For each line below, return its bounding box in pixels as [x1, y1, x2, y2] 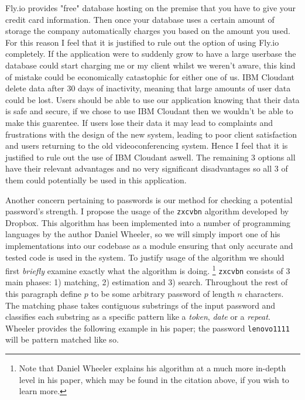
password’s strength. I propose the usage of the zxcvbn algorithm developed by [5, 205, 289, 217]
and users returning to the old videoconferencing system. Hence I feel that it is [5, 139, 288, 152]
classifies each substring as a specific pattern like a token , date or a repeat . [5, 310, 270, 323]
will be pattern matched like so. [5, 333, 119, 346]
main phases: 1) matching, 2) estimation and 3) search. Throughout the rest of [5, 276, 288, 288]
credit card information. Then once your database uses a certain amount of [5, 13, 275, 25]
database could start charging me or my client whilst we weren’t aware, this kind [5, 59, 296, 71]
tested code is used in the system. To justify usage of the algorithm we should [5, 251, 285, 263]
